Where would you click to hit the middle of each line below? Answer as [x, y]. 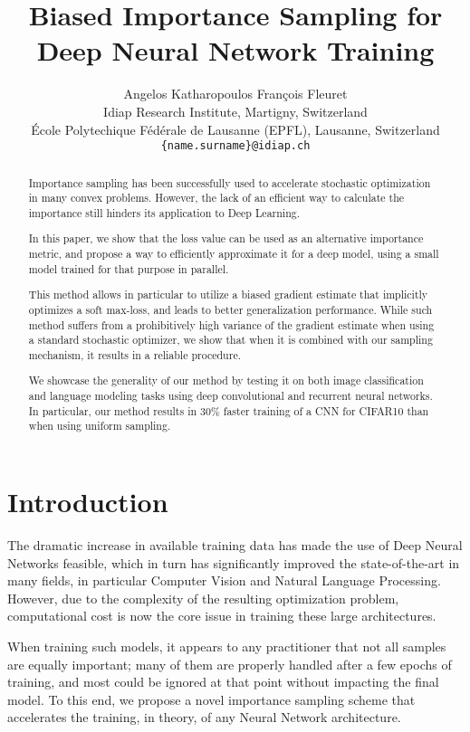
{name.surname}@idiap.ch [235, 146]
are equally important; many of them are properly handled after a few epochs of [230, 664]
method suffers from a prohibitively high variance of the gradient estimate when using [231, 324]
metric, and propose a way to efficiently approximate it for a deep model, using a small [234, 254]
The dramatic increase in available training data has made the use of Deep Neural [235, 545]
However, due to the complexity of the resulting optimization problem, [203, 598]
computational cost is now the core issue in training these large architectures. [222, 616]
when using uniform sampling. [100, 426]
